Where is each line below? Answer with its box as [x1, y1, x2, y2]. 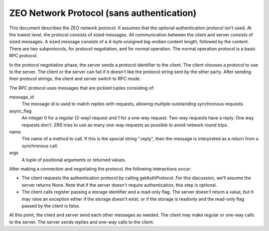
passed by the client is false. [21, 203, 81, 209]
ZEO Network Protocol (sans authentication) [9, 7, 197, 18]
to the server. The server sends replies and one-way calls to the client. [9, 219, 154, 225]
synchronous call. [21, 142, 58, 149]
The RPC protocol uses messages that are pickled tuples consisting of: [9, 85, 154, 91]
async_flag [9, 108, 32, 114]
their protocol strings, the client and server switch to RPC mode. [9, 76, 141, 82]
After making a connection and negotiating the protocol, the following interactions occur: [9, 166, 191, 172]
